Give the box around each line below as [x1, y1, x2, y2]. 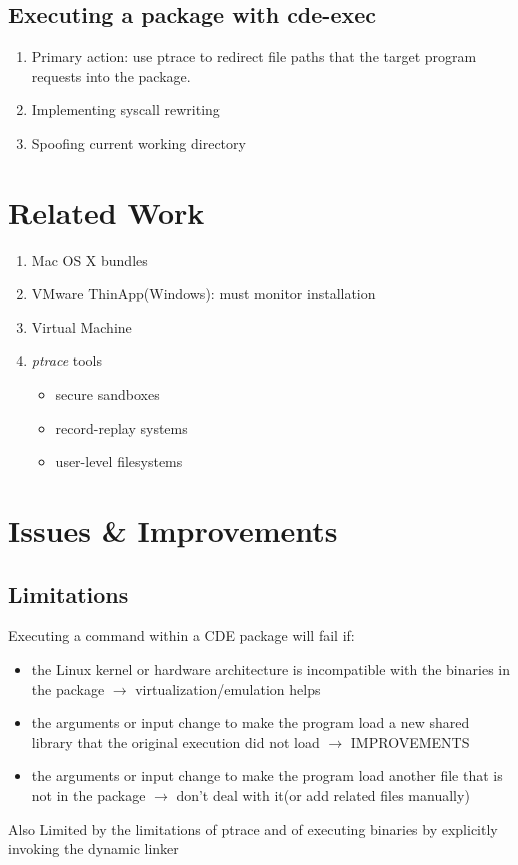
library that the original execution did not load [31, 731, 320, 752]
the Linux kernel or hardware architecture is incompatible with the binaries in [31, 659, 510, 680]
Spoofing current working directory [31, 132, 246, 153]
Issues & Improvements [8, 510, 338, 551]
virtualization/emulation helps [135, 678, 321, 699]
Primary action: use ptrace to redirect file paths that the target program [31, 46, 477, 67]
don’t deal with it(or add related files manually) [176, 785, 470, 805]
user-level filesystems [55, 451, 183, 472]
